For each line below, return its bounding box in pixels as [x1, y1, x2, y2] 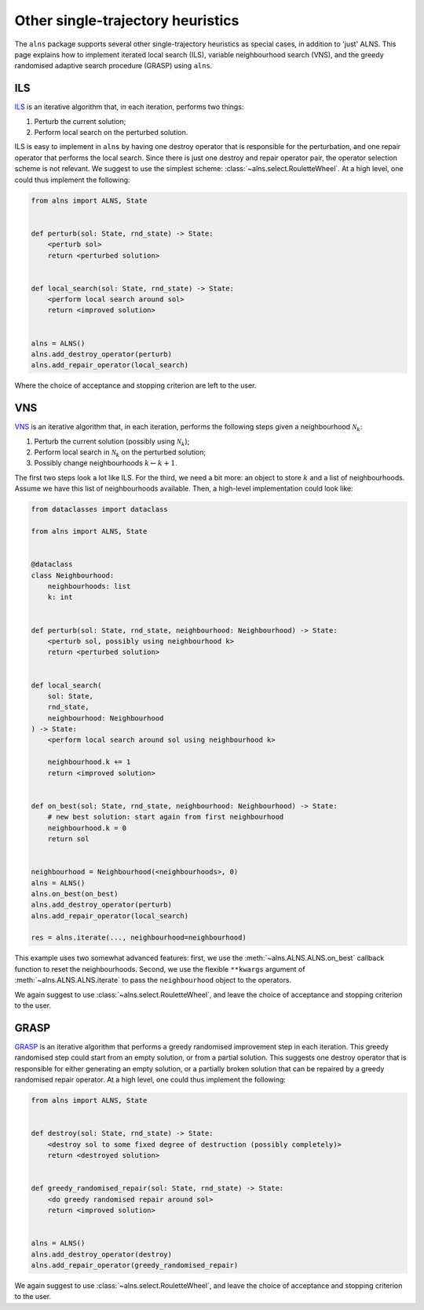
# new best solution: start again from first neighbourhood [47, 812, 284, 822]
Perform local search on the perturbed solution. [34, 128, 188, 137]
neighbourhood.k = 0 [47, 823, 127, 832]
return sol [47, 834, 90, 843]
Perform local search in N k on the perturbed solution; [34, 447, 207, 458]
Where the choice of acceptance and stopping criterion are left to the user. [14, 381, 257, 390]
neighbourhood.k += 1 [47, 757, 131, 767]
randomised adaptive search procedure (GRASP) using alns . [14, 61, 213, 71]
